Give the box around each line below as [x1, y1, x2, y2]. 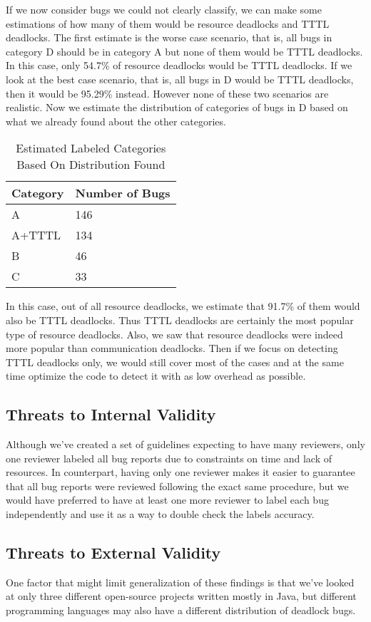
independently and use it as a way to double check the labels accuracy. [6, 507, 315, 522]
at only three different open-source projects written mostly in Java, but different [6, 589, 357, 603]
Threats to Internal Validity [6, 403, 216, 425]
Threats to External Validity [6, 541, 221, 564]
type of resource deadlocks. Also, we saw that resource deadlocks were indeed [6, 326, 343, 341]
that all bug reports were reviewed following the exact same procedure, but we [6, 478, 349, 493]
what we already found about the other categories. [6, 113, 226, 128]
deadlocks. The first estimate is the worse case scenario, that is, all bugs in [6, 30, 332, 45]
